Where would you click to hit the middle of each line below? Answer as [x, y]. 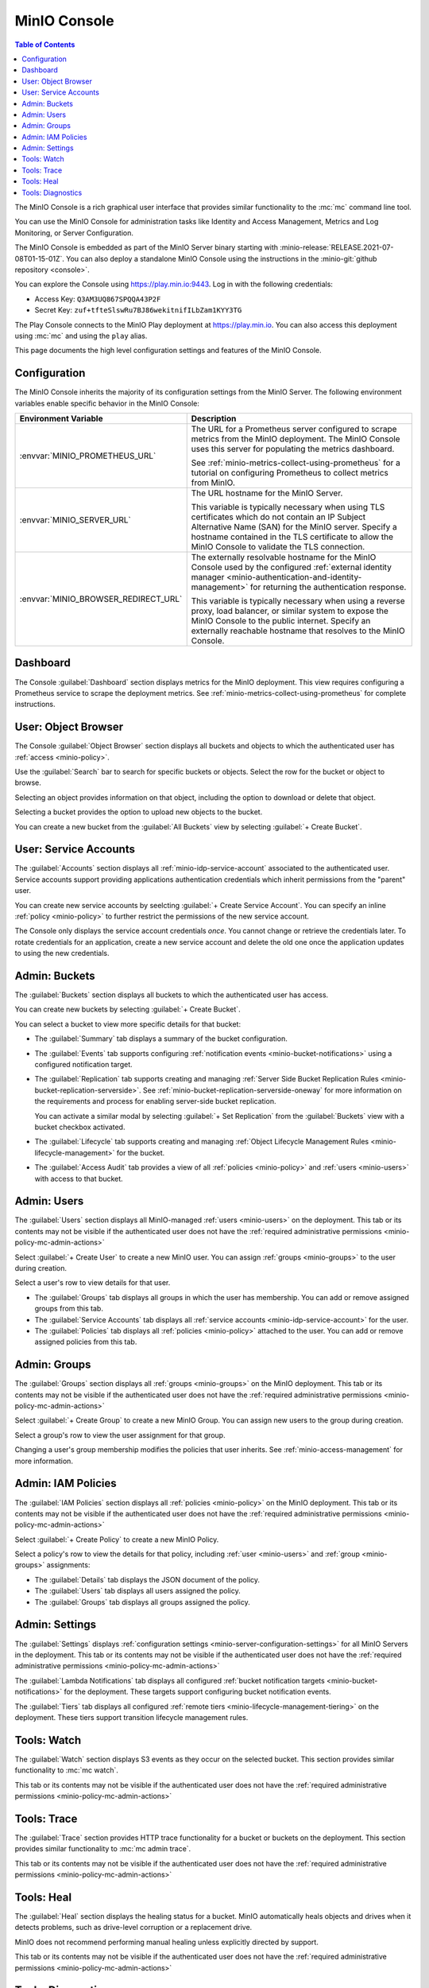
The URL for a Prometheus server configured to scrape [294, 429]
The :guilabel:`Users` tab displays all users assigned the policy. [138, 1591]
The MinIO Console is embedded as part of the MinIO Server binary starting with [146, 247]
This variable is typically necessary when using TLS [288, 507]
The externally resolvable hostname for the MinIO [284, 557]
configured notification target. [83, 1065]
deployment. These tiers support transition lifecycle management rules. [131, 1717]
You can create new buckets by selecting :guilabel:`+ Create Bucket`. [128, 1009]
